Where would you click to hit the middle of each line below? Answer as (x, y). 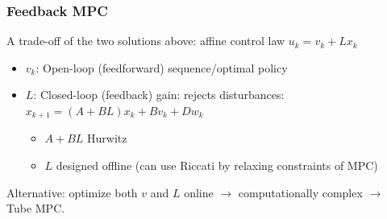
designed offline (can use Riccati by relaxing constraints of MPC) (217, 165)
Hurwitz (107, 138)
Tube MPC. (36, 208)
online (199, 192)
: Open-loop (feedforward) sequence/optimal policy (162, 67)
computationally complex (300, 192)
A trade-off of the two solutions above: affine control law (146, 41)
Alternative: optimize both (72, 192)
